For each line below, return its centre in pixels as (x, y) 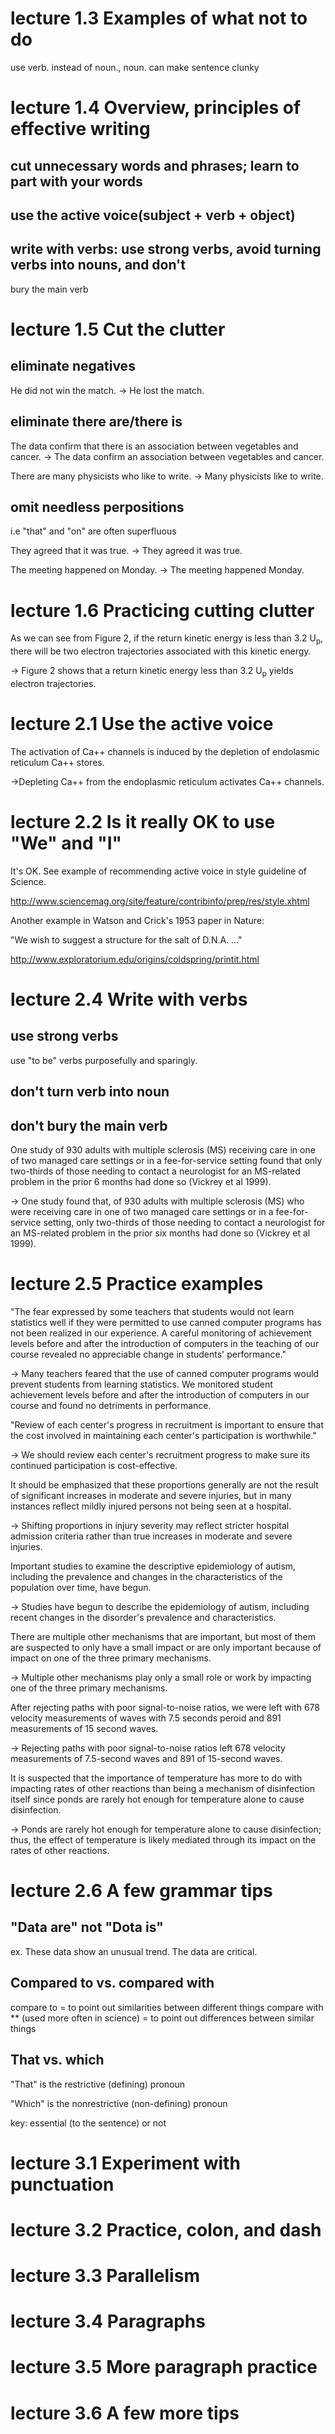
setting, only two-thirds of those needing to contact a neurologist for (184, 1222)
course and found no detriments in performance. (111, 1405)
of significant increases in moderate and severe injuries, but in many (151, 1495)
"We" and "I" (66, 843)
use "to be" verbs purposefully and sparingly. (104, 1060)
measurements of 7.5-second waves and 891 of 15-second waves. (146, 1758)
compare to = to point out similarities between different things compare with (167, 2007)
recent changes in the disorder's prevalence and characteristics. (143, 1617)
